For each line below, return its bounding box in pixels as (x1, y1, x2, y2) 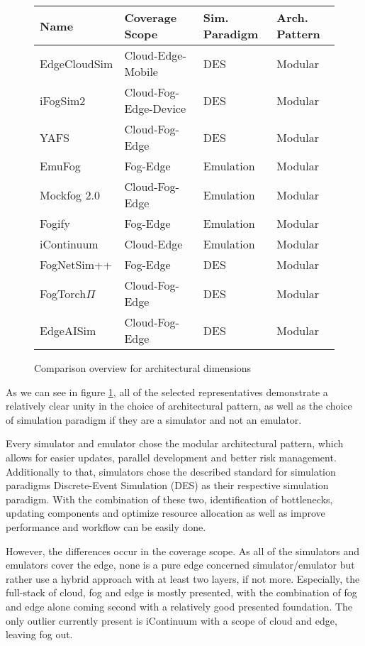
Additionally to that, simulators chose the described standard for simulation (6, 464, 336, 478)
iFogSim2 (40, 92, 86, 109)
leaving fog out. (6, 627, 73, 642)
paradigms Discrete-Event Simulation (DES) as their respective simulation (6, 478, 329, 493)
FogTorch (40, 285, 86, 302)
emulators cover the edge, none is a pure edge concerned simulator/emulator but (6, 557, 355, 572)
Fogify (40, 215, 70, 231)
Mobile (124, 63, 158, 80)
